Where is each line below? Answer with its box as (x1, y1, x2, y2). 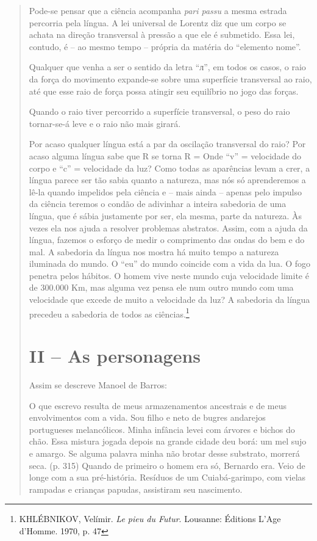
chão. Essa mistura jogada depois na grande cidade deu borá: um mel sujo (29, 435, 307, 448)
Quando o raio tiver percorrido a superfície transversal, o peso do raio (29, 105, 290, 118)
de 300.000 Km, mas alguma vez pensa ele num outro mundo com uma (29, 281, 294, 294)
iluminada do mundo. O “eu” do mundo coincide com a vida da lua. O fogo (29, 257, 311, 270)
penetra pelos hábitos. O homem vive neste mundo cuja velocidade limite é (29, 269, 309, 281)
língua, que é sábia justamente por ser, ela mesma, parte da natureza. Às (29, 209, 302, 222)
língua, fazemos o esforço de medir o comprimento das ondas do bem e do (29, 233, 305, 246)
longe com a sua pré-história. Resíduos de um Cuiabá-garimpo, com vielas (29, 471, 306, 484)
